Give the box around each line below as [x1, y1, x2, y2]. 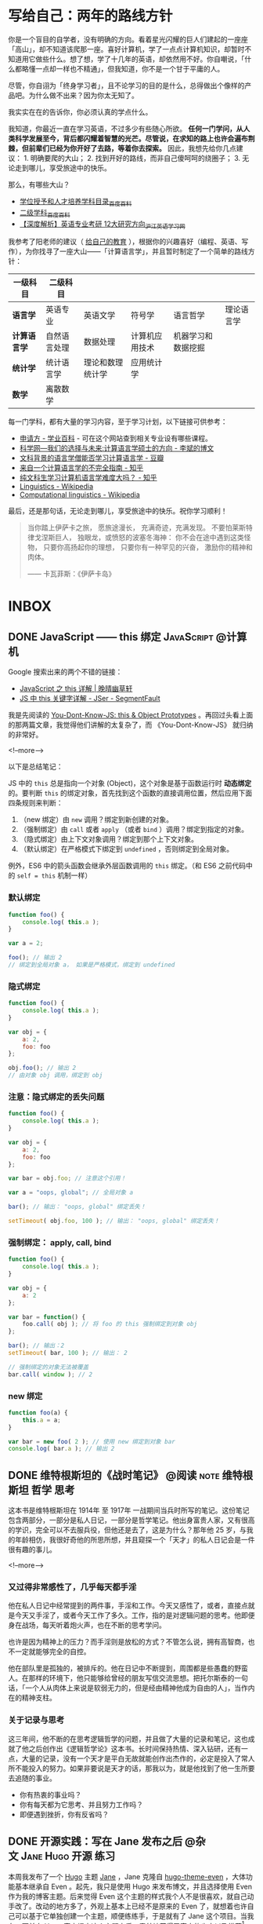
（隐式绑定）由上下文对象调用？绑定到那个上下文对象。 [19, 834, 198, 844]
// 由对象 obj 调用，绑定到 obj [8, 1072, 103, 1079]
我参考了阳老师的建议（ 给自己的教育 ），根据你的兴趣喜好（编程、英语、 [8, 237, 242, 246]
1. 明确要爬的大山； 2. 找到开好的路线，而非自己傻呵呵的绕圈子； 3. [23, 153, 241, 162]
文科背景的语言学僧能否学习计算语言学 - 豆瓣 [19, 453, 164, 463]
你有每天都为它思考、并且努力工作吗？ [19, 1799, 143, 1809]
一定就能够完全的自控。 [14, 1647, 91, 1656]
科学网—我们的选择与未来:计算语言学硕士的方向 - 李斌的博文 [19, 444, 214, 453]
